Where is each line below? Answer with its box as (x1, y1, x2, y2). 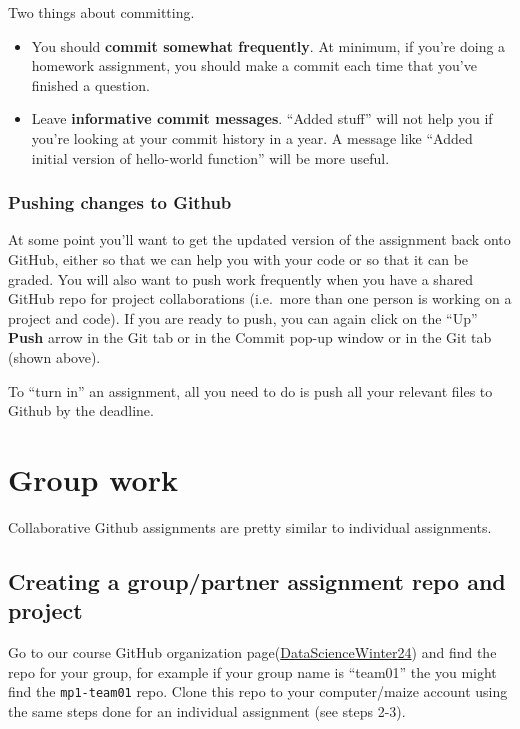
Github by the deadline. (8, 400, 154, 421)
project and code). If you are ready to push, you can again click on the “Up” (8, 307, 478, 328)
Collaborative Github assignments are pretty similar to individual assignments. (8, 516, 492, 537)
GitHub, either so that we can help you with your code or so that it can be (8, 248, 469, 269)
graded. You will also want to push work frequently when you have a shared (8, 268, 474, 289)
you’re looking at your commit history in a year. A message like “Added (31, 127, 473, 148)
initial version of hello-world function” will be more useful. (31, 147, 390, 168)
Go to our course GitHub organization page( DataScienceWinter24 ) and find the (8, 642, 497, 663)
